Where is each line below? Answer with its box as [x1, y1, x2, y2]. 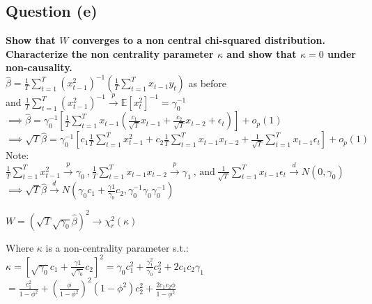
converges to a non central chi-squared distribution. [72, 33, 326, 47]
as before [188, 75, 227, 90]
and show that [226, 46, 297, 61]
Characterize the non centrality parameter [6, 46, 214, 61]
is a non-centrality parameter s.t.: [45, 240, 189, 254]
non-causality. [6, 60, 72, 75]
